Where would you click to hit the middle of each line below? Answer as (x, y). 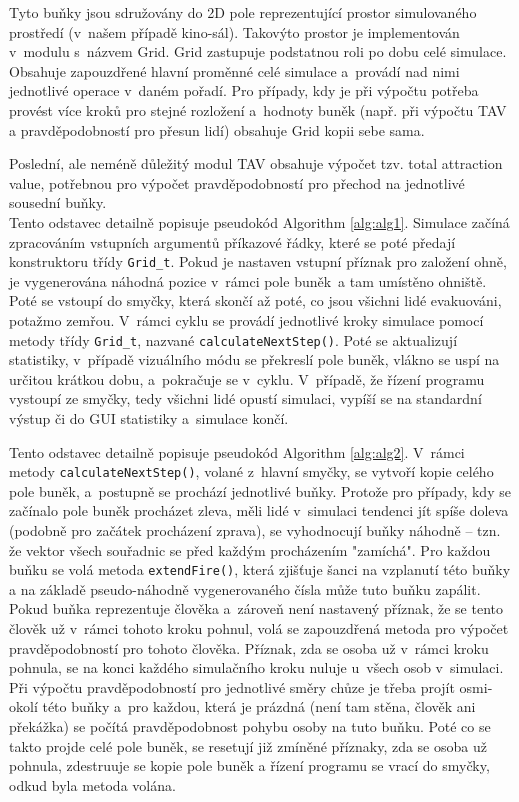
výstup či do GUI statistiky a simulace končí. (149, 418)
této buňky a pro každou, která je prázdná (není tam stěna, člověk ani (259, 706)
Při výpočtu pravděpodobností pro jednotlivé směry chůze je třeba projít (232, 686)
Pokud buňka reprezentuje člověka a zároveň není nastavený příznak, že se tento (256, 608)
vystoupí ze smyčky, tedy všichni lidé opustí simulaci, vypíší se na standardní (245, 398)
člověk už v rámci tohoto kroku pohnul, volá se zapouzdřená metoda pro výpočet (259, 628)
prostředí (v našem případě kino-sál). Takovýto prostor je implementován (234, 31)
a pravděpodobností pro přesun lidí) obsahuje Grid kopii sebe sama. (217, 129)
